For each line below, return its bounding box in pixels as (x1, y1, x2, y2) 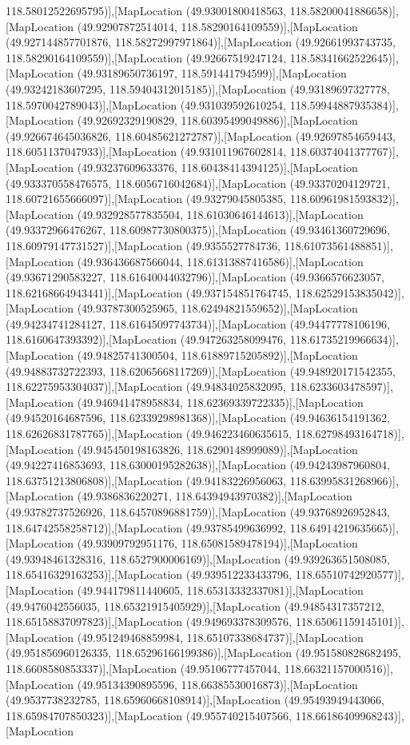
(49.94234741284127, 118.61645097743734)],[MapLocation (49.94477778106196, (6, 315, 390, 332)
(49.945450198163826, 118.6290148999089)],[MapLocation (77, 440, 358, 457)
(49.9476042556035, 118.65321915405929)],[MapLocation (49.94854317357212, (6, 597, 384, 614)
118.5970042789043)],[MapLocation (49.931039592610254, (6, 96, 287, 113)
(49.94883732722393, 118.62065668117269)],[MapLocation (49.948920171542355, (6, 362, 396, 379)
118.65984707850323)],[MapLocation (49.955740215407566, (6, 707, 293, 723)
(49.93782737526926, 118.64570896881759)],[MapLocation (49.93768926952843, (6, 504, 390, 520)
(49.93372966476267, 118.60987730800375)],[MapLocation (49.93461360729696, (6, 221, 390, 238)
